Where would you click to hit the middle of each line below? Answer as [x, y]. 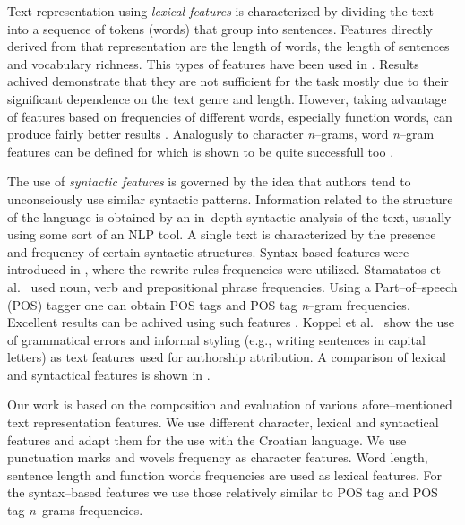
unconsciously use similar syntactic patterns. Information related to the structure [230, 198]
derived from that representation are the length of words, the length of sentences [228, 46]
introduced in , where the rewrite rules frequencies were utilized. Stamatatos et [224, 269]
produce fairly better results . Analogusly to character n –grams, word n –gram [221, 134]
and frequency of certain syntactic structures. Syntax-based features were [208, 251]
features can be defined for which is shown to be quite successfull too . [201, 151]
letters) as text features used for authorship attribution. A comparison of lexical [227, 357]
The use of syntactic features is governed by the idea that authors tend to [209, 181]
